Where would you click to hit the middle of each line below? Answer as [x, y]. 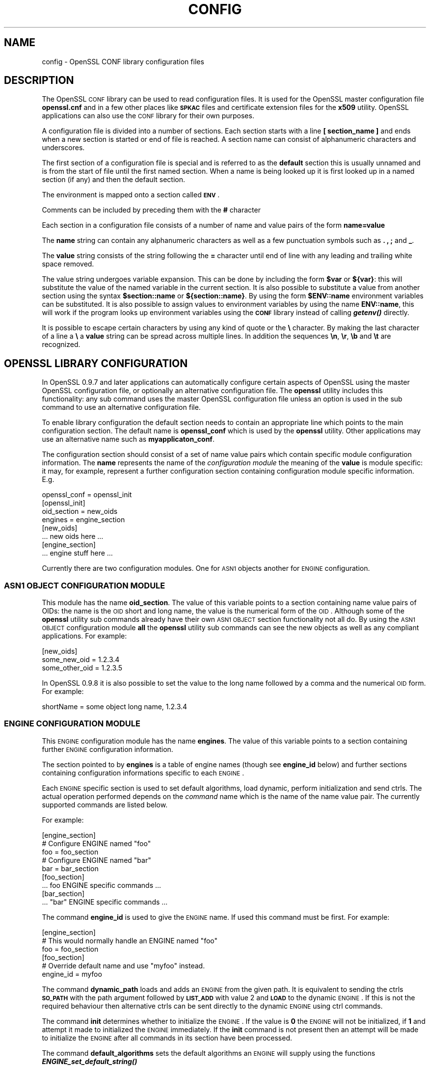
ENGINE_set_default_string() [90, 1061]
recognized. [61, 345]
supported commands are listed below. [105, 804]
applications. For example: [84, 636]
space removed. [68, 264]
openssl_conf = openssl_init [87, 495]
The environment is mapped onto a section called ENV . [131, 195]
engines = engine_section [83, 520]
